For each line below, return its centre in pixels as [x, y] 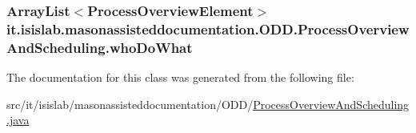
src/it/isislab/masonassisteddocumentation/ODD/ [130, 104]
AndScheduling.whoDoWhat [100, 47]
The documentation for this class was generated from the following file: [180, 77]
